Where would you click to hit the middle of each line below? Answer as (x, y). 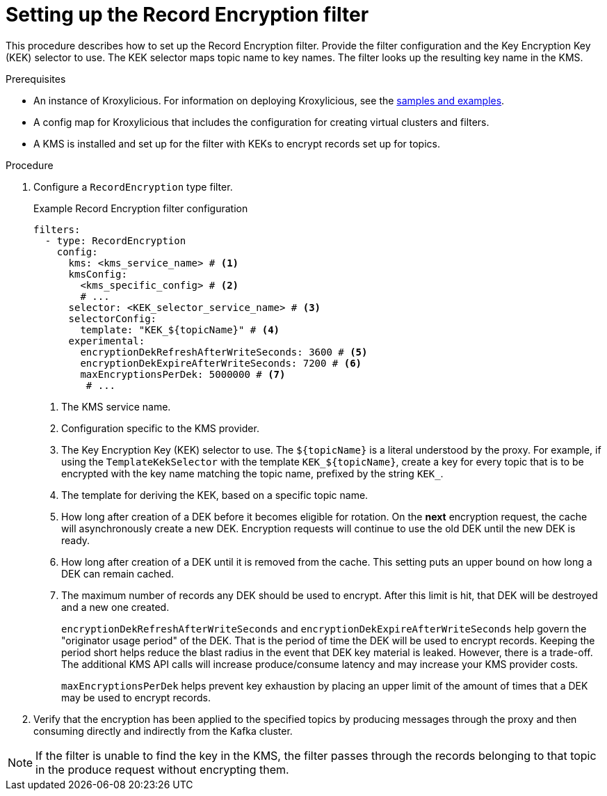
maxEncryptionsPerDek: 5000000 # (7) (183, 374)
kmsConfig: (98, 274)
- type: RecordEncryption (115, 240)
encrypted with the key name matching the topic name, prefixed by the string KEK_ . (252, 473)
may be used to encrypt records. (136, 697)
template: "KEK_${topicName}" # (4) (180, 329)
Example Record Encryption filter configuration (141, 208)
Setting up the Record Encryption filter (187, 15)
